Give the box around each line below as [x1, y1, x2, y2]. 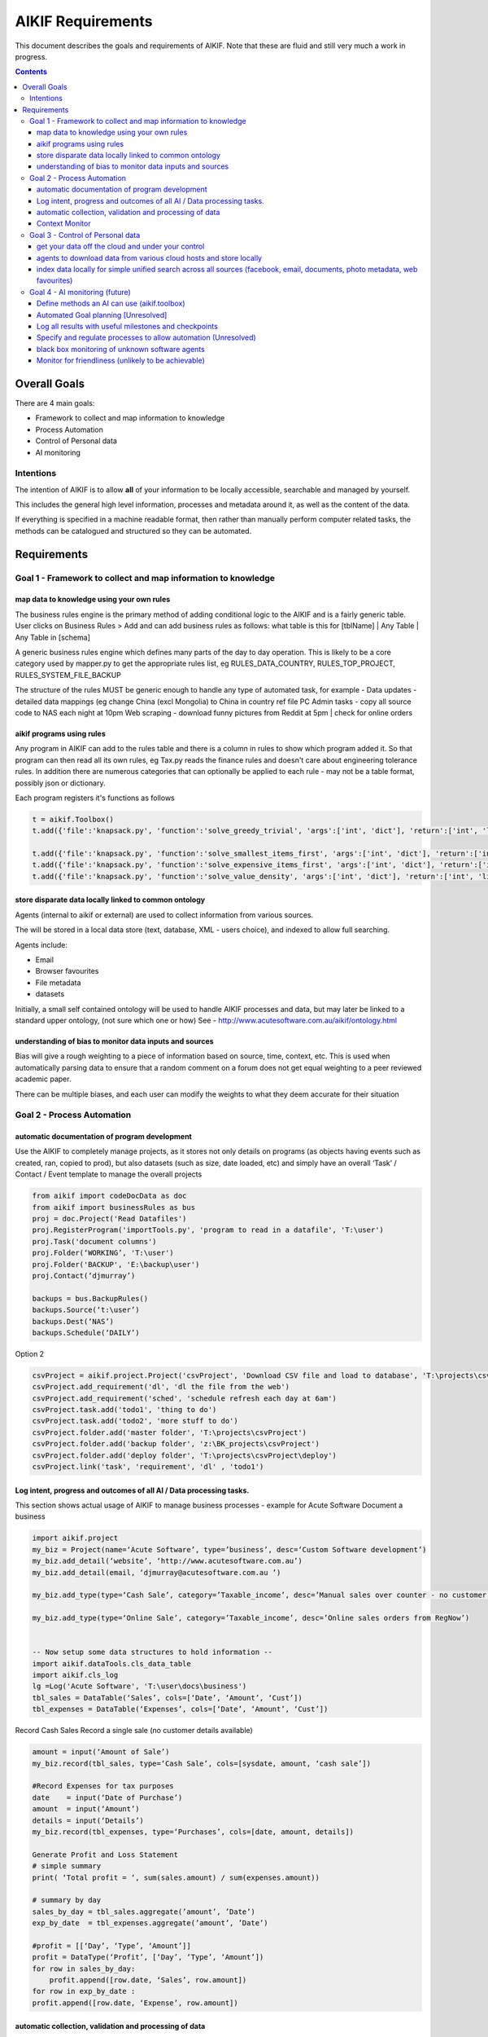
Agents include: [15, 939, 68, 949]
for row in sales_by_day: [32, 1964, 136, 1973]
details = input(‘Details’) [32, 1815, 144, 1825]
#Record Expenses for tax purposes [32, 1781, 174, 1791]
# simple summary [32, 1862, 102, 1871]
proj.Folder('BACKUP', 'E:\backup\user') [32, 1260, 200, 1269]
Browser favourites [35, 966, 99, 976]
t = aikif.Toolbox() [32, 815, 114, 824]
